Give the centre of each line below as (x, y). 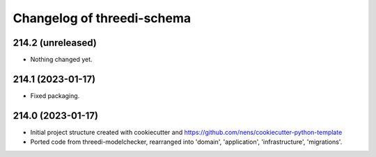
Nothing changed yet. (62, 60)
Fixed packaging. (55, 96)
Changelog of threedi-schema (102, 18)
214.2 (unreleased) (55, 43)
